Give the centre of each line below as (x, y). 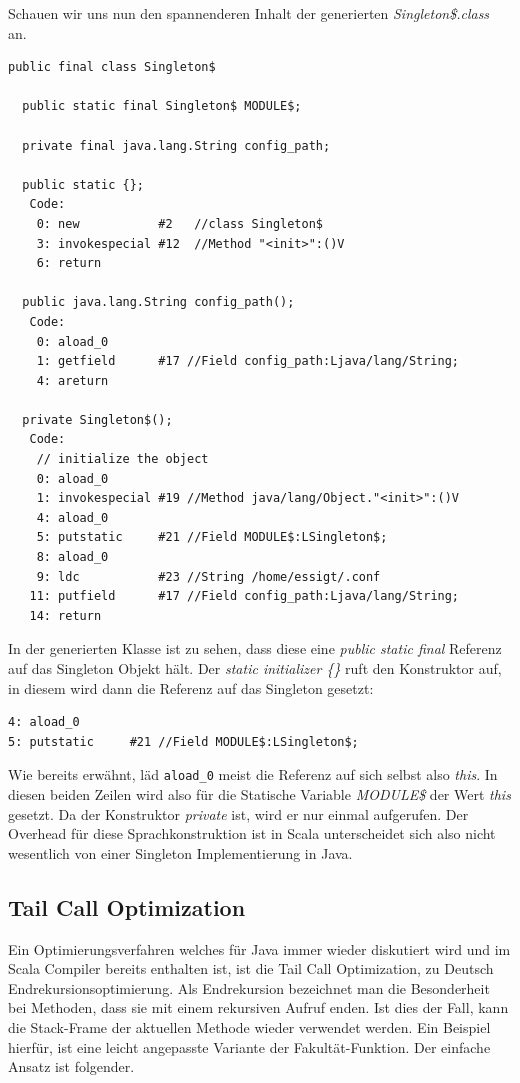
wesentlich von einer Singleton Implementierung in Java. (180, 852)
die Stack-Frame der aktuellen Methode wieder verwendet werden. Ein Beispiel (249, 1026)
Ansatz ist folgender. (71, 1066)
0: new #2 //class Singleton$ (179, 223)
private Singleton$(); (97, 419)
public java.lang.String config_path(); (158, 302)
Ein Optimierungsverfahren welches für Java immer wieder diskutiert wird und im (259, 948)
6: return (69, 263)
